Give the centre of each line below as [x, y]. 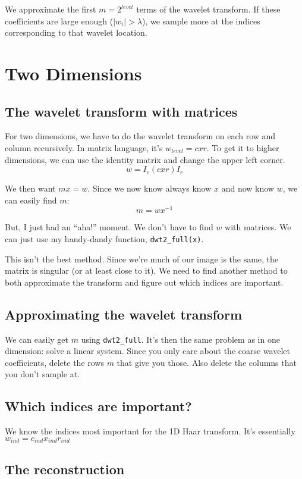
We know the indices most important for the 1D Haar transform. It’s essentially [150, 431]
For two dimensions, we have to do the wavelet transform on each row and [140, 136]
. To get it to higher [243, 147]
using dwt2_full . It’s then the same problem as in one [180, 339]
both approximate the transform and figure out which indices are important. [144, 282]
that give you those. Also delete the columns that [207, 362]
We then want [30, 188]
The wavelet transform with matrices [121, 111]
